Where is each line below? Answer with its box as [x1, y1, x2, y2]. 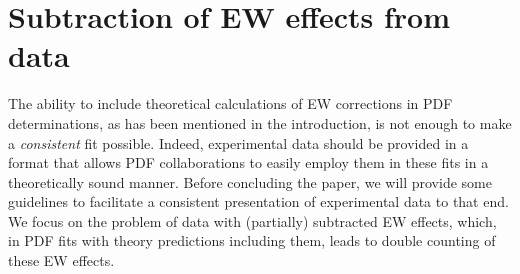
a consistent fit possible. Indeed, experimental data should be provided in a [8, 132, 469, 153]
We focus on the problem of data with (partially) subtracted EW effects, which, [8, 210, 497, 231]
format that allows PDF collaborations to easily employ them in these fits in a [8, 152, 489, 173]
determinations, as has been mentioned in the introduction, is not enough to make [8, 112, 512, 133]
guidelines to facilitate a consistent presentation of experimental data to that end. [8, 191, 509, 212]
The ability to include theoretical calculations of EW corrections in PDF [8, 93, 453, 114]
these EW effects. [8, 250, 115, 271]
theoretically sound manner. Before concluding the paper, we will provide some [8, 171, 492, 192]
